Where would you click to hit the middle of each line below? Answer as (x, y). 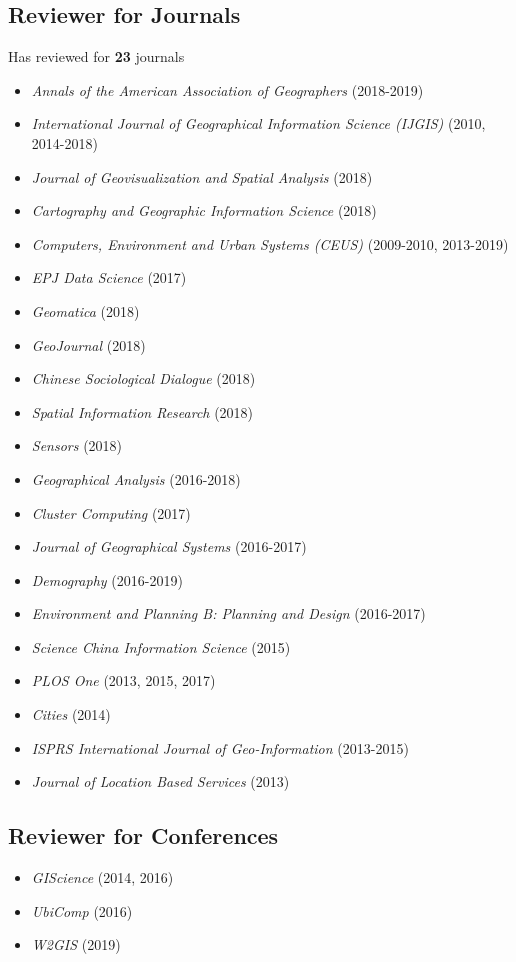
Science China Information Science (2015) (161, 646)
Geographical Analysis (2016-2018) (136, 478)
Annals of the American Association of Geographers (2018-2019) (227, 89)
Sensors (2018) (77, 445)
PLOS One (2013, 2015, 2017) (123, 680)
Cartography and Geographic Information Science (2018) (204, 210)
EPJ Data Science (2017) (109, 277)
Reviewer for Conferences (143, 835)
